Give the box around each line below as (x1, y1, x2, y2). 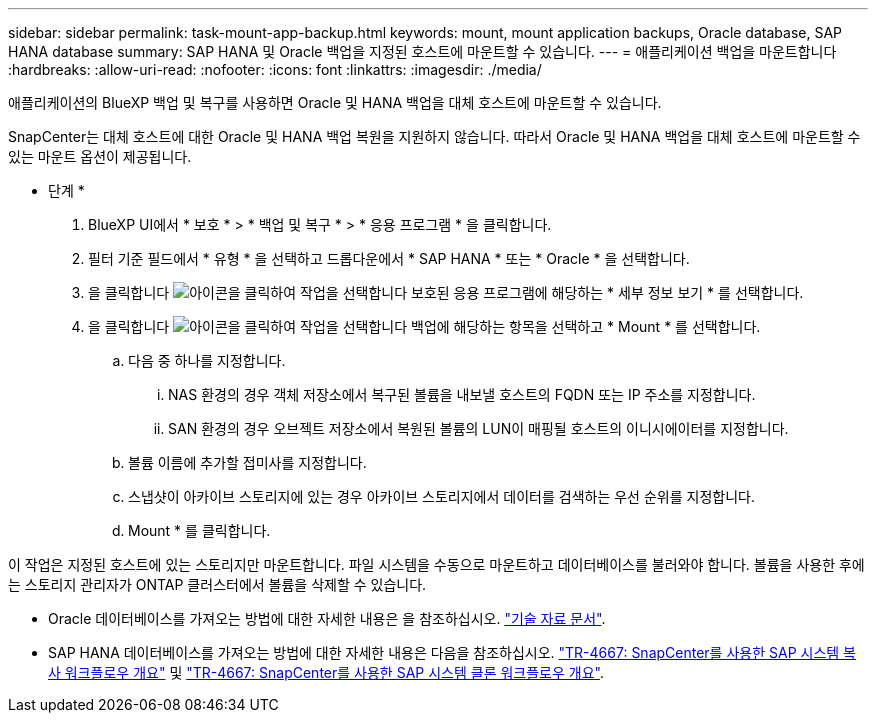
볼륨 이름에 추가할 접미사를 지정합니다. (128, 454, 367, 471)
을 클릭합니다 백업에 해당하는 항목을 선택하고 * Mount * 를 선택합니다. (88, 318, 761, 335)
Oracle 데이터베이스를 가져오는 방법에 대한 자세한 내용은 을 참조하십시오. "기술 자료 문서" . (48, 610, 606, 627)
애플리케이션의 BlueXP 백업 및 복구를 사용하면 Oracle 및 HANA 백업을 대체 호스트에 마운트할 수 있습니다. (8, 94, 662, 111)
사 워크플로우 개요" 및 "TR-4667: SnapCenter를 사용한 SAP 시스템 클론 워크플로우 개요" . (48, 664, 604, 681)
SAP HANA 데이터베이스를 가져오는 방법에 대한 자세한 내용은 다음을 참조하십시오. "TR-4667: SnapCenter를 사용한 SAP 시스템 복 (48, 644, 856, 661)
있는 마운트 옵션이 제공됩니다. (8, 148, 192, 165)
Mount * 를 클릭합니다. (128, 522, 271, 539)
